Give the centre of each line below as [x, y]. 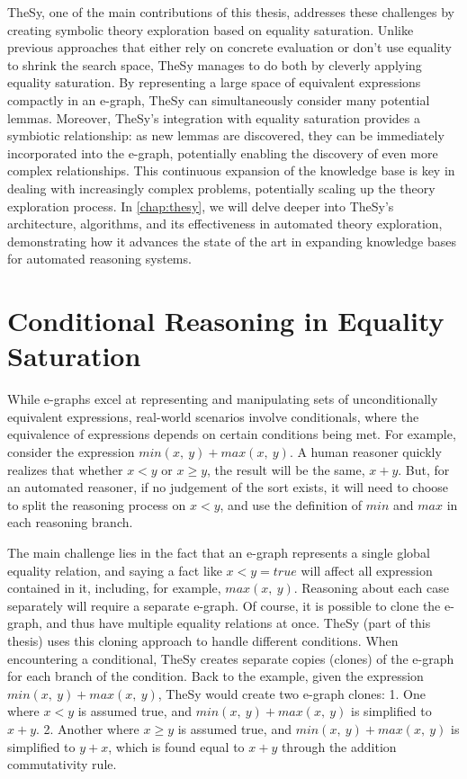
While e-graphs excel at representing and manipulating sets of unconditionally [223, 399]
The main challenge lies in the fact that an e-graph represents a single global [219, 552]
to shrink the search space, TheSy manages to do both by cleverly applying [215, 64]
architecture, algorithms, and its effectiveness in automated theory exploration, [225, 224]
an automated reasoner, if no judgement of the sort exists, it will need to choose [228, 487]
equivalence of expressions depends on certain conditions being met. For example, [232, 434]
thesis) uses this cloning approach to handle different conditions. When [203, 640]
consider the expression [71, 452]
